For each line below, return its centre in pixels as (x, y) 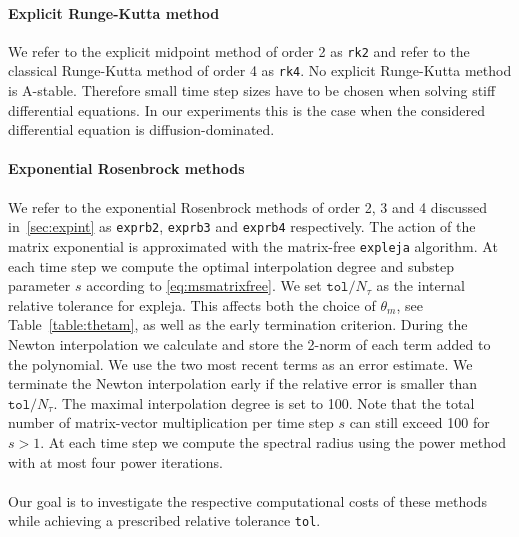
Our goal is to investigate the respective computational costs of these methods (247, 500)
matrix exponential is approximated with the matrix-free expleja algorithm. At (253, 245)
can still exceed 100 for (419, 422)
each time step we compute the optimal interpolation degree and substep (231, 265)
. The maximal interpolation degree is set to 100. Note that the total (264, 402)
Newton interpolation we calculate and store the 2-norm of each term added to (249, 343)
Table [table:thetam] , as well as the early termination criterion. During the (238, 324)
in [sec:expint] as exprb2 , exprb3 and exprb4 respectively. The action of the (242, 226)
